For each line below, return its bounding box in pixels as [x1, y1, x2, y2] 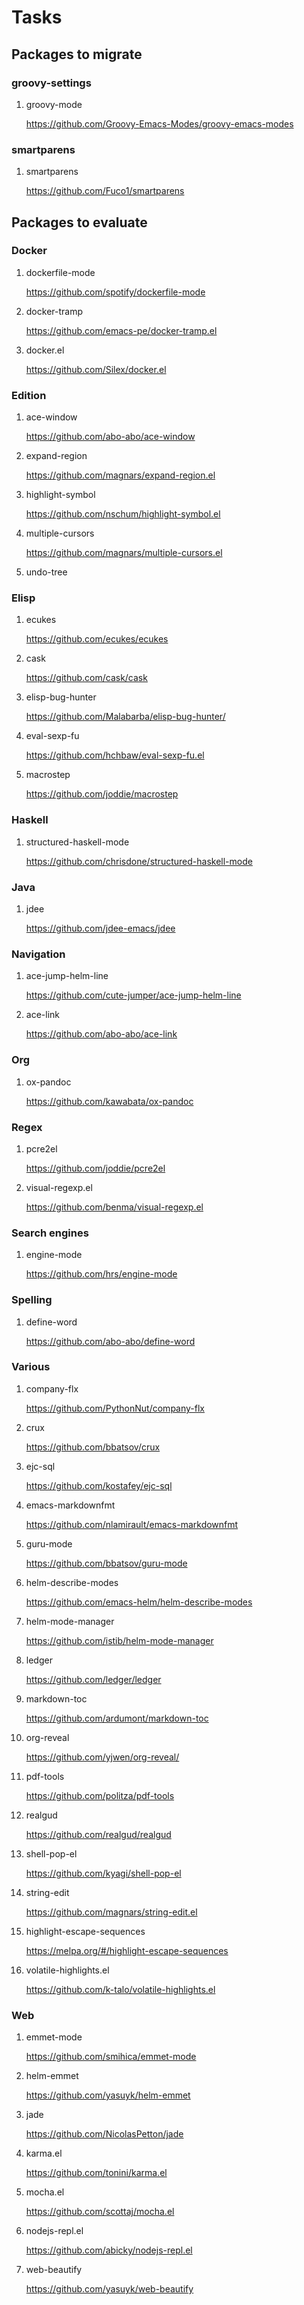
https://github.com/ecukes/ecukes [25, 633, 169, 645]
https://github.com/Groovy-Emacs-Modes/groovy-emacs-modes [25, 117, 294, 130]
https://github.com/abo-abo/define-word [25, 1335, 196, 1347]
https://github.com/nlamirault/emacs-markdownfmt [25, 1518, 239, 1530]
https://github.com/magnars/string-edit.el [25, 1906, 198, 1918]
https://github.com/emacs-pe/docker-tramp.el [25, 324, 218, 336]
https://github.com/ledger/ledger [25, 1673, 162, 1685]
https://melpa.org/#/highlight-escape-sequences [25, 1944, 229, 1956]
